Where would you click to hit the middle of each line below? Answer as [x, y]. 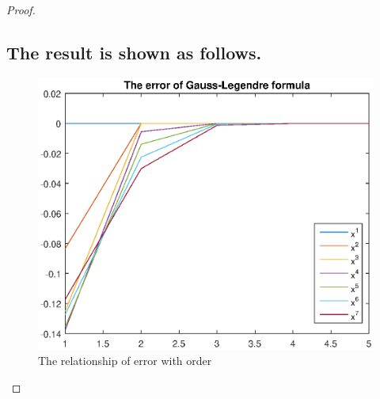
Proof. [21, 9]
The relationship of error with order [125, 361]
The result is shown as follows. [134, 52]
